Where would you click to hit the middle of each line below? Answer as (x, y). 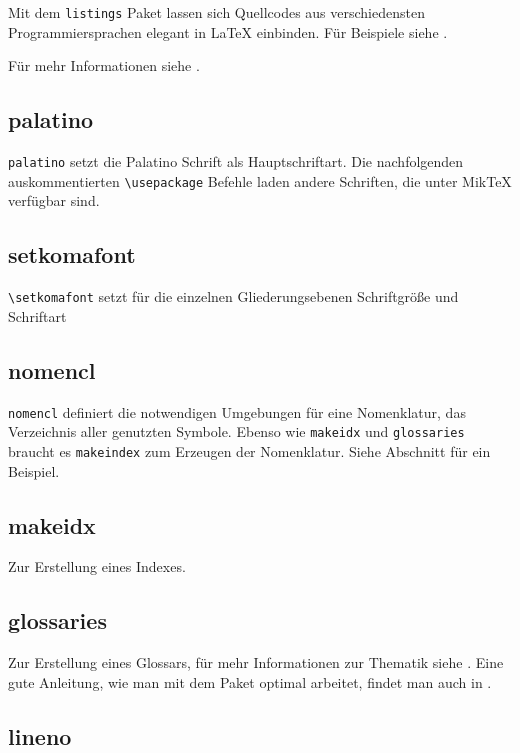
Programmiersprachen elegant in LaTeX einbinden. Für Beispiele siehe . (228, 31)
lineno (40, 735)
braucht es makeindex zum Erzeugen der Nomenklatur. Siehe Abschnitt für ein (249, 450)
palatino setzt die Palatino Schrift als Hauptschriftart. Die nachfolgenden (236, 161)
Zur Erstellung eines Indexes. (97, 566)
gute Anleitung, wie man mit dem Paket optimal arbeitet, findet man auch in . (250, 681)
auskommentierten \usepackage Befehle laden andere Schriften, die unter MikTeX (260, 180)
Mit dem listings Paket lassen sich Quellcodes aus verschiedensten (216, 12)
